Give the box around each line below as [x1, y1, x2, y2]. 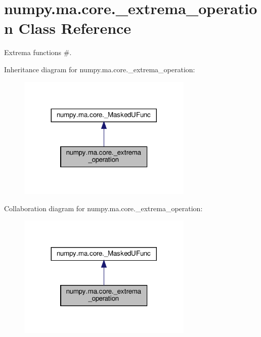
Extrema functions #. [4, 47, 72, 58]
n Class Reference [4, 18, 132, 38]
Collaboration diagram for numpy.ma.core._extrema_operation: [4, 203, 203, 213]
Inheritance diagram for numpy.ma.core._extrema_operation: [4, 64, 195, 74]
